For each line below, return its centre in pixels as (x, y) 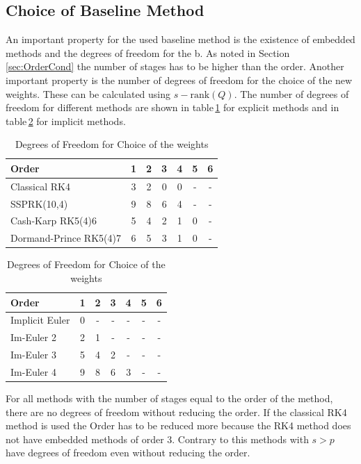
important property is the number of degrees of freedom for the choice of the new (179, 80)
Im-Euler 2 (33, 337)
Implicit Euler (40, 320)
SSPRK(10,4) (39, 203)
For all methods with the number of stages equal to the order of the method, (169, 398)
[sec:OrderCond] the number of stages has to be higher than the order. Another (175, 66)
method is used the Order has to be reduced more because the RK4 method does (178, 425)
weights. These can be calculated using (88, 93)
